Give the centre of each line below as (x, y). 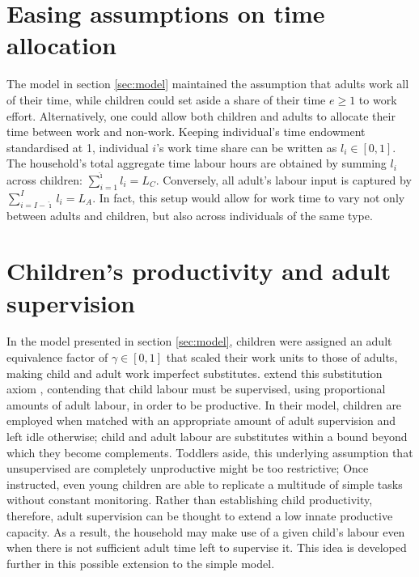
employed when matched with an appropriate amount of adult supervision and (201, 420)
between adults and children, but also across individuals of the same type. (190, 215)
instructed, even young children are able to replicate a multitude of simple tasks (205, 484)
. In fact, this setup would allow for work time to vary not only (249, 197)
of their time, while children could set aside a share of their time (166, 99)
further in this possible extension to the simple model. (141, 563)
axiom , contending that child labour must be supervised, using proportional (196, 389)
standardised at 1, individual (78, 147)
